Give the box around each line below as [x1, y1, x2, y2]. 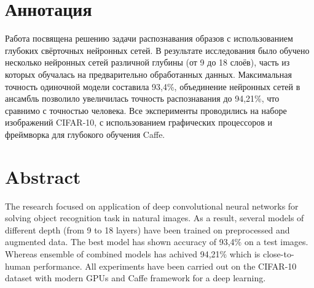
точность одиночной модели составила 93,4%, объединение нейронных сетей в [5, 80, 300, 93]
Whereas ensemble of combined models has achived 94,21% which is [5, 247, 261, 260]
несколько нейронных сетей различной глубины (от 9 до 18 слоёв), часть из [5, 56, 290, 69]
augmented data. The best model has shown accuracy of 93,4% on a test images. [5, 235, 308, 248]
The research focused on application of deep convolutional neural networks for [5, 199, 299, 212]
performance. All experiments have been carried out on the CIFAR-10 [33, 259, 297, 272]
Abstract [5, 164, 81, 189]
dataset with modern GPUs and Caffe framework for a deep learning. [5, 271, 266, 284]
